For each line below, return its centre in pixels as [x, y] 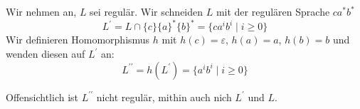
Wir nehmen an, [41, 12]
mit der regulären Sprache [273, 12]
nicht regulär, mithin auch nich [164, 97]
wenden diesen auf [46, 54]
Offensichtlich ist [42, 97]
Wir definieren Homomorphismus [78, 40]
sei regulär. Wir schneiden [147, 12]
